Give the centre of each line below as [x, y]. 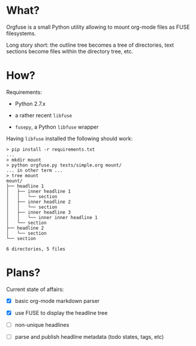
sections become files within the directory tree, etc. [70, 51]
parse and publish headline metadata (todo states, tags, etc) [89, 337]
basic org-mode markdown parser [57, 301]
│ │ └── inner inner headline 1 [52, 217]
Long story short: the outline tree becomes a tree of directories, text [90, 45]
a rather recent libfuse [43, 115]
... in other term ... [34, 170]
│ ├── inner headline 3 [38, 212]
